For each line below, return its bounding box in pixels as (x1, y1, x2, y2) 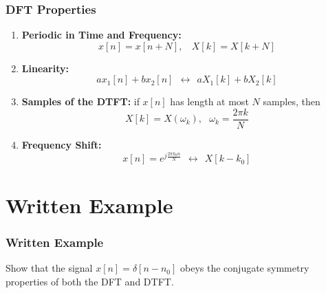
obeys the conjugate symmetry (180, 261, 309, 275)
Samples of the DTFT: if (21, 94, 140, 109)
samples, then (263, 94, 320, 109)
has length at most (170, 94, 249, 109)
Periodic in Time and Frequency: (21, 28, 182, 42)
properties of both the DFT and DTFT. (6, 274, 174, 288)
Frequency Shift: (21, 138, 102, 152)
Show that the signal (6, 261, 93, 275)
